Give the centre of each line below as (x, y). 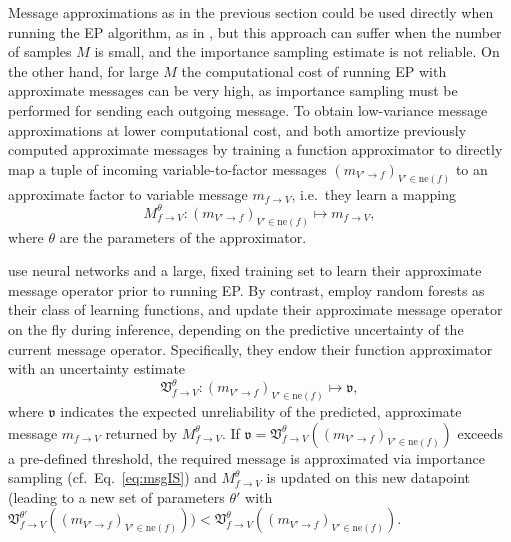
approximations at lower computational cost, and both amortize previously (237, 129)
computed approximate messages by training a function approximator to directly (255, 149)
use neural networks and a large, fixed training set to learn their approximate (245, 270)
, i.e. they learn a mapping (373, 193)
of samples (40, 51)
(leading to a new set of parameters (116, 496)
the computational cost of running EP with (314, 70)
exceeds (480, 432)
